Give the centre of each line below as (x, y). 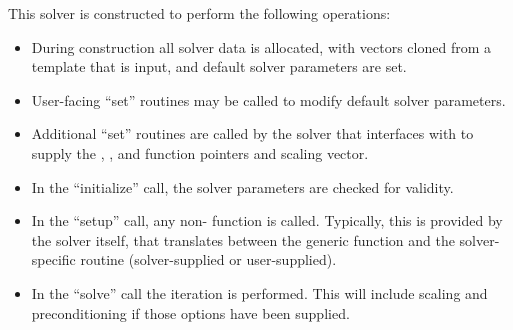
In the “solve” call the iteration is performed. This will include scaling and (259, 292)
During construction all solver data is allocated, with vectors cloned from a (261, 46)
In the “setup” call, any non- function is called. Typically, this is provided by (267, 220)
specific (53, 259)
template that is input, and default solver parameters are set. (219, 66)
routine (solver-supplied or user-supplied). (208, 259)
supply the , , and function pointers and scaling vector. (200, 152)
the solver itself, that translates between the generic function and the (243, 239)
